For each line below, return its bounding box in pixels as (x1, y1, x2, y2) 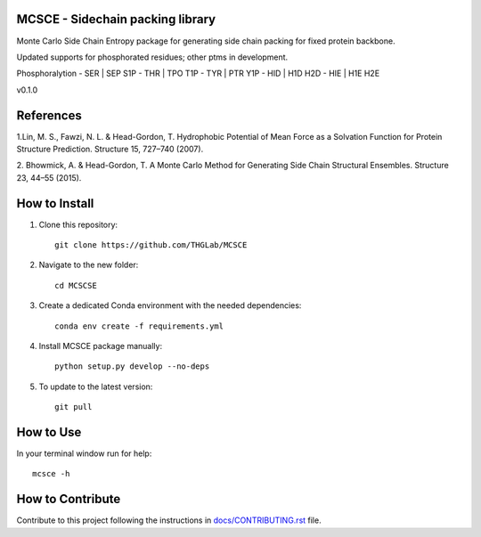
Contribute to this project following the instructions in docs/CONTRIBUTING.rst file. (16, 515, 322, 525)
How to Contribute (16, 492, 121, 507)
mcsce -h (32, 468, 70, 479)
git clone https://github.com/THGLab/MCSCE (54, 240, 248, 250)
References (16, 108, 82, 123)
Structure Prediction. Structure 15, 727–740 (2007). (16, 143, 204, 154)
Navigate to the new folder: (38, 259, 139, 271)
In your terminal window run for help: (16, 448, 152, 459)
